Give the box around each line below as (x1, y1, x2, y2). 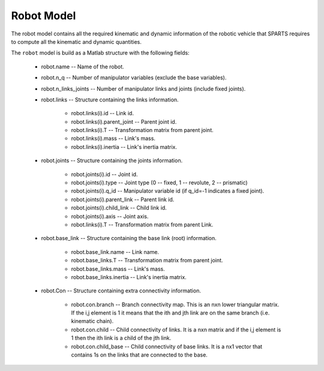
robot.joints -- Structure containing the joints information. (41, 157, 183, 164)
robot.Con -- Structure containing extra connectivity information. (41, 287, 201, 294)
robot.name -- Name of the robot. (41, 63, 124, 70)
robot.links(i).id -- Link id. (71, 110, 134, 117)
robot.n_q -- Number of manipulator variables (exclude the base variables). (41, 74, 227, 81)
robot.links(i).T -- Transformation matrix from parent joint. (71, 127, 214, 134)
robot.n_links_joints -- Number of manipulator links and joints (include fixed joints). (41, 85, 246, 92)
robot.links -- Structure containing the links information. (41, 96, 179, 103)
